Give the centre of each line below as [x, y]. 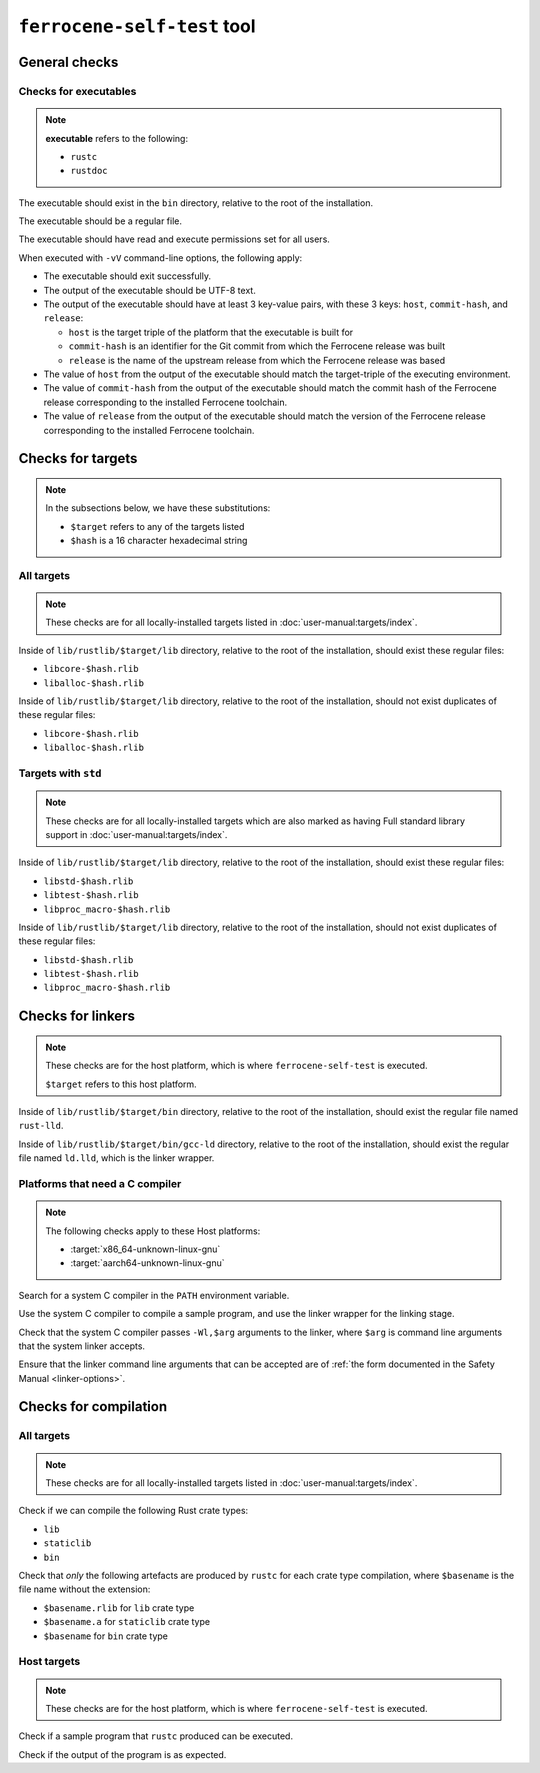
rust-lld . [41, 1126]
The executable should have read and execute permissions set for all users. [174, 239]
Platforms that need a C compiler [100, 1183]
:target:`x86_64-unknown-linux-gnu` [145, 1249]
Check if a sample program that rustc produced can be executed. [156, 1736]
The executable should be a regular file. [100, 221]
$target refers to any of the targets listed [157, 526]
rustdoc [89, 171]
